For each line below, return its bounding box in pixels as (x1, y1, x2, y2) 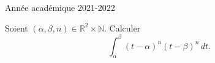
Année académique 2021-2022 (5, 1, 115, 13)
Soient (5, 21, 28, 34)
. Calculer (104, 21, 141, 34)
